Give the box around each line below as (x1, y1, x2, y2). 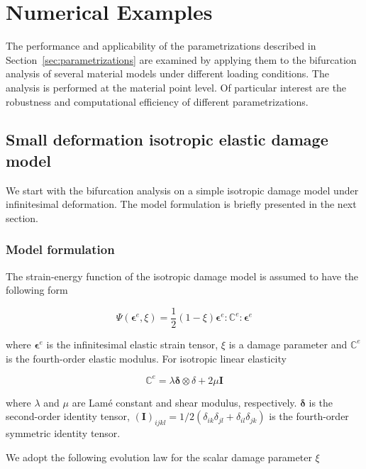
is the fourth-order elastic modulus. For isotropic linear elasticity (6, 351, 287, 365)
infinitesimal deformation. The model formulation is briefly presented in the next (6, 197, 357, 211)
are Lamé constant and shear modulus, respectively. (72, 394, 297, 409)
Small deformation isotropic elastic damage (6, 128, 328, 150)
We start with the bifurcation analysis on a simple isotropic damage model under (6, 182, 359, 197)
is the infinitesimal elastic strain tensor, (46, 336, 218, 351)
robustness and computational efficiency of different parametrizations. (6, 94, 309, 109)
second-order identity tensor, (6, 409, 130, 424)
